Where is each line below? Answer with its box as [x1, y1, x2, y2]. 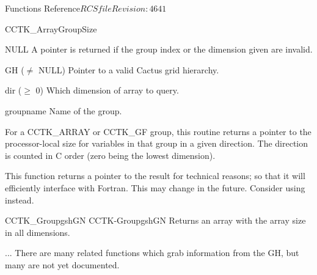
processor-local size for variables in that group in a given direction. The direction [5, 137, 308, 150]
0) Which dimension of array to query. [35, 84, 179, 97]
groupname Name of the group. [5, 104, 122, 117]
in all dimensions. [5, 226, 70, 238]
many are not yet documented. [5, 258, 120, 271]
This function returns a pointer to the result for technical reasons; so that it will [5, 169, 305, 182]
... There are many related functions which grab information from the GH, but [5, 246, 299, 259]
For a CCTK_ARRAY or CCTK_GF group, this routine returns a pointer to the [5, 125, 312, 137]
